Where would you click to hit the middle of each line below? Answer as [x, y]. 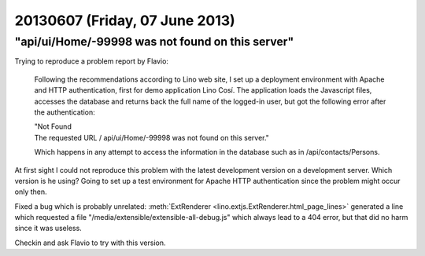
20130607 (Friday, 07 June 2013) [125, 20]
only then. [31, 192]
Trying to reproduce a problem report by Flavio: [92, 61]
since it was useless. [48, 229]
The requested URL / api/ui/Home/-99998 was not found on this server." [152, 137]
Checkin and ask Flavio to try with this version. [90, 243]
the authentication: [65, 112]
